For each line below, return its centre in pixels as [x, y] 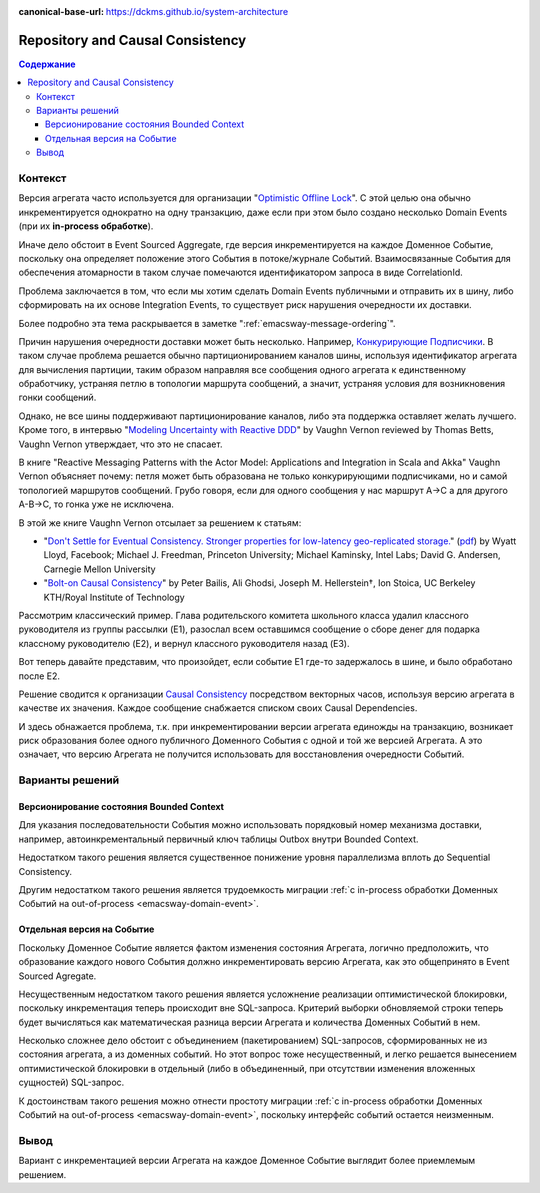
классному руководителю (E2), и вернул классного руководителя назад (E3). [184, 643]
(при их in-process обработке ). [86, 226]
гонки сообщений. [57, 397]
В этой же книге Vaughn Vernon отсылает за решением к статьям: [160, 522]
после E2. [39, 676]
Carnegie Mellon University [99, 569]
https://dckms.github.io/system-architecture [197, 11]
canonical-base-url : [61, 11]
